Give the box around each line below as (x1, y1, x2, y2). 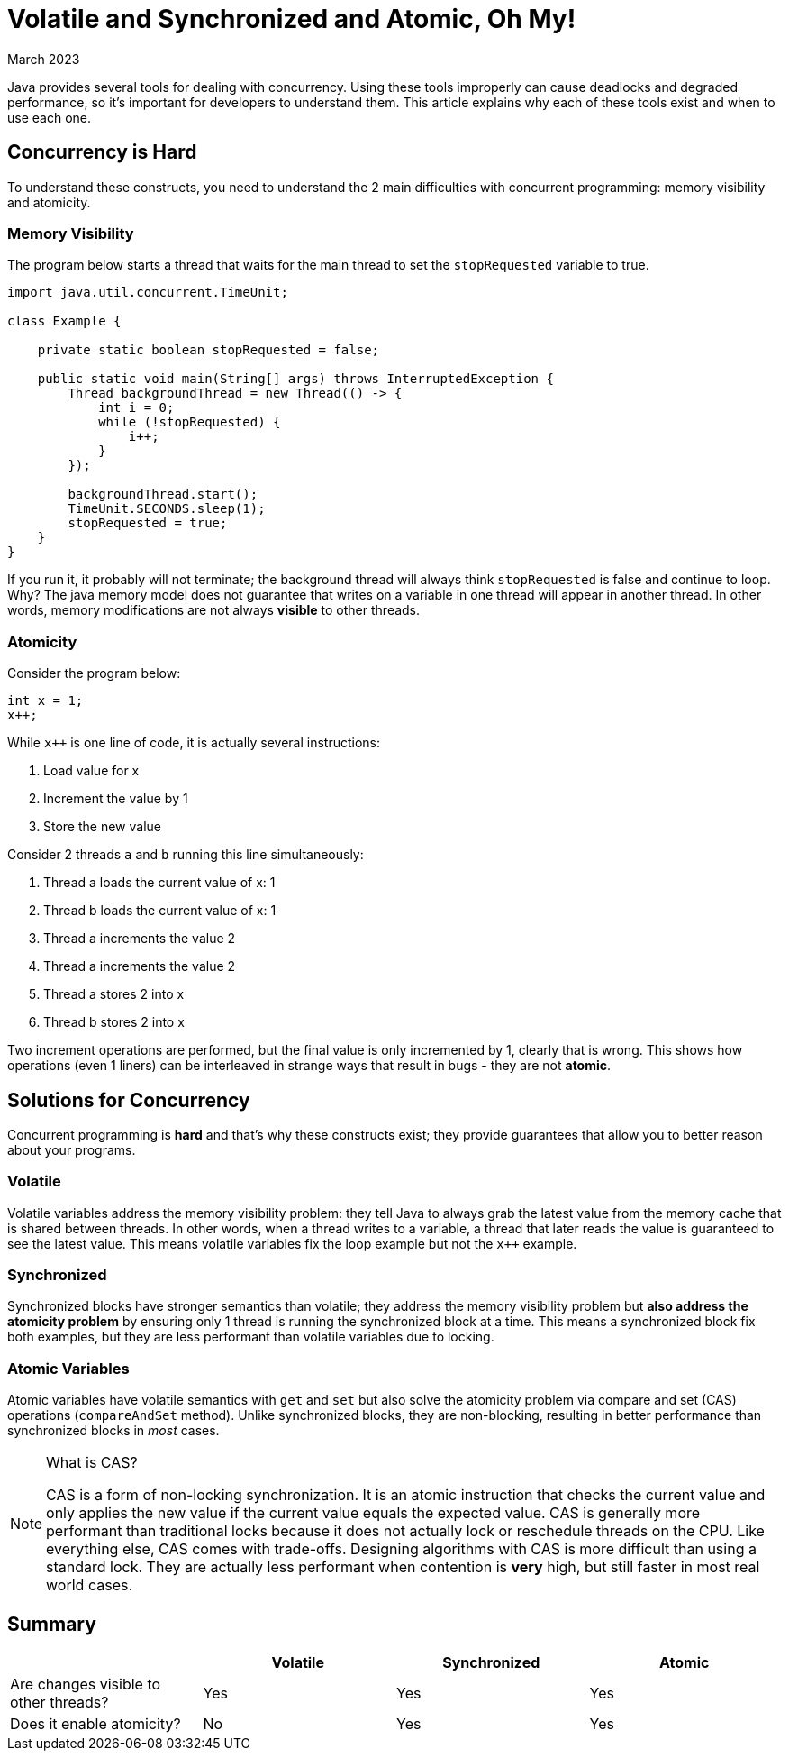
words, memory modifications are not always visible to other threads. (7, 602, 421, 618)
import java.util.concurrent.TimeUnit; (7, 285, 288, 300)
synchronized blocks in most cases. (7, 1423, 220, 1439)
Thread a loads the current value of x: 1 (43, 874, 276, 891)
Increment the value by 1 (43, 791, 188, 807)
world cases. (46, 1576, 133, 1595)
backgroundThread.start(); (68, 487, 258, 502)
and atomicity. (7, 194, 91, 210)
